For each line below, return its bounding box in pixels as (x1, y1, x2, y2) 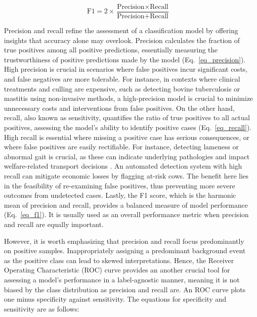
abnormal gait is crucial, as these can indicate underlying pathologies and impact (4, 151, 250, 161)
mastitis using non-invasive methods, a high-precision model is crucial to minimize (4, 93, 253, 103)
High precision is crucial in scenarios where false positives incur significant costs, (4, 64, 248, 74)
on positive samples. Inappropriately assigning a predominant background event (4, 245, 246, 256)
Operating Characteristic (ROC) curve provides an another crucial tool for (4, 265, 230, 275)
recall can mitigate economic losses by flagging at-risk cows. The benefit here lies (4, 170, 249, 181)
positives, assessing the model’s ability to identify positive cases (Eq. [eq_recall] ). (4, 122, 252, 132)
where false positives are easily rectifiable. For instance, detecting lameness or (4, 141, 239, 152)
